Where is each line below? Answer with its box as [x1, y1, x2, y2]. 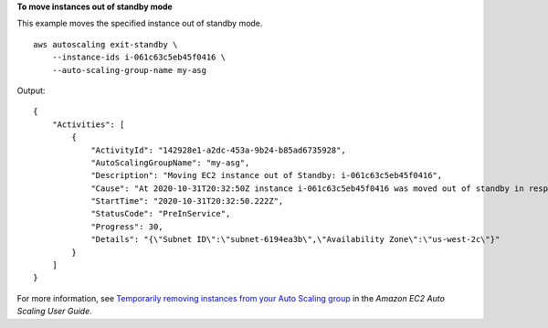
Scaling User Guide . [16, 306, 93, 317]
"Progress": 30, [90, 221, 163, 232]
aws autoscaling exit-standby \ [33, 39, 178, 49]
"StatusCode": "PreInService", [90, 208, 231, 219]
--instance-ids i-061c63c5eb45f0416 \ [51, 52, 227, 63]
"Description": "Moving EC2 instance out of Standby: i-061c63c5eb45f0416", [90, 170, 443, 181]
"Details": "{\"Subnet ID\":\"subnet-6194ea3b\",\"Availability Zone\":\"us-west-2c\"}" [90, 234, 501, 245]
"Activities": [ [51, 119, 125, 130]
